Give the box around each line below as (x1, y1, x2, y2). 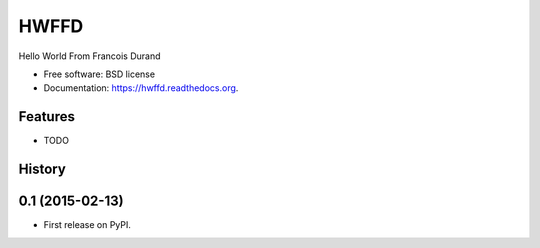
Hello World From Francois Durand (18, 50, 161, 62)
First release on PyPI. (43, 219, 132, 231)
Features (18, 108, 75, 125)
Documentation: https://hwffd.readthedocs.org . (43, 82, 239, 94)
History (18, 161, 67, 178)
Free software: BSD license (43, 68, 155, 80)
